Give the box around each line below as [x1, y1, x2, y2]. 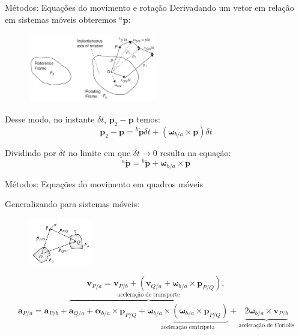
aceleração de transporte [117, 291, 180, 298]
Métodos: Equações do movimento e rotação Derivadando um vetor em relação [5, 1, 294, 13]
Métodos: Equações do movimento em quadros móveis [5, 177, 203, 190]
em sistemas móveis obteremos [5, 13, 116, 25]
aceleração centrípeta [160, 324, 215, 330]
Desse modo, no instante [5, 112, 95, 125]
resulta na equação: [160, 146, 231, 158]
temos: [136, 112, 160, 125]
